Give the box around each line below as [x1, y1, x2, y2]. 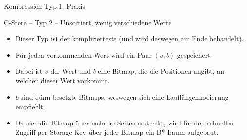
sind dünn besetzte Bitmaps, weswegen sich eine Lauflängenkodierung [20, 92, 228, 102]
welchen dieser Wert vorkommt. [15, 75, 110, 85]
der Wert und [50, 66, 91, 76]
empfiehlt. [15, 101, 45, 111]
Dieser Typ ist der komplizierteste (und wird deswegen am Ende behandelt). [15, 33, 244, 44]
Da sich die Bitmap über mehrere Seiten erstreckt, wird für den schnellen [15, 117, 234, 127]
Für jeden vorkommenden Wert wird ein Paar [15, 49, 152, 60]
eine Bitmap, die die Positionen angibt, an [98, 66, 225, 76]
